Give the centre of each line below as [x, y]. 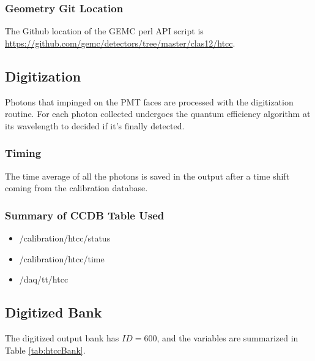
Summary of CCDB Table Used [85, 215]
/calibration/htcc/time [62, 258]
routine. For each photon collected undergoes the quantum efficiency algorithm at [158, 114]
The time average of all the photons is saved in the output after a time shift [147, 176]
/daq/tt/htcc [44, 279]
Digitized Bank [54, 312]
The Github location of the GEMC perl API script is [104, 31]
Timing [23, 153]
